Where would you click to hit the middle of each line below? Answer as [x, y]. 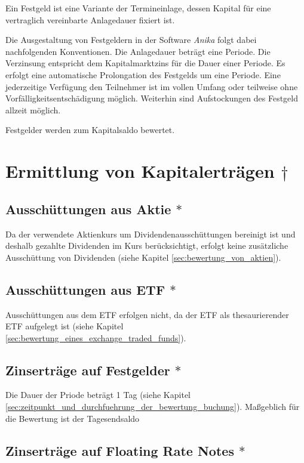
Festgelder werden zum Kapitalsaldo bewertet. [90, 130]
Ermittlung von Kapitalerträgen [140, 171]
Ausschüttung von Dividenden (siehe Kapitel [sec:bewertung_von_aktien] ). [143, 257]
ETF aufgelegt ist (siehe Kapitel [65, 326]
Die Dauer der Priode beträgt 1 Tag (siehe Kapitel [98, 395]
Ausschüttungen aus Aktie [88, 209]
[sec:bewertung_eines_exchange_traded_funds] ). [96, 337]
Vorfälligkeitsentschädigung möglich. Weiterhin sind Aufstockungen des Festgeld [152, 98]
